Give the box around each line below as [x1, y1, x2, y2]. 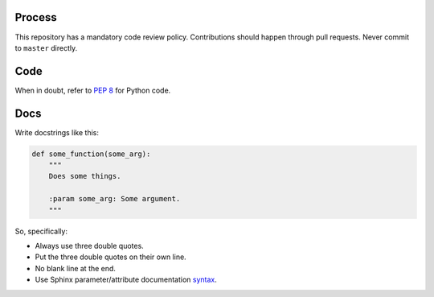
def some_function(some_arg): [31, 149, 151, 159]
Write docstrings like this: [14, 127, 100, 137]
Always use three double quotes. [35, 241, 144, 251]
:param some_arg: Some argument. [48, 194, 181, 204]
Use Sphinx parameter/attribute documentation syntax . [35, 274, 217, 285]
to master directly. [14, 43, 78, 52]
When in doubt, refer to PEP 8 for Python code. [14, 85, 171, 95]
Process [14, 10, 57, 24]
